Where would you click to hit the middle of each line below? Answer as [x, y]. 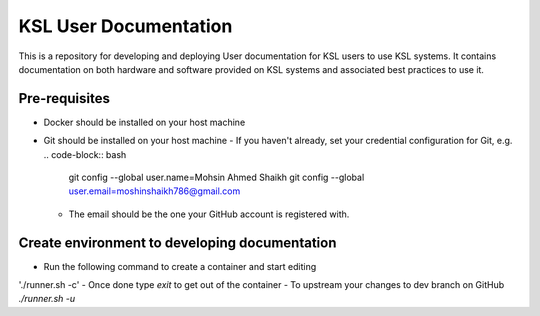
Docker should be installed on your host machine [144, 122]
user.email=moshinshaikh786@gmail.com [154, 191]
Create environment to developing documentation [177, 242]
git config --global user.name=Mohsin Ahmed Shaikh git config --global [216, 177]
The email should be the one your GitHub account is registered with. [209, 214]
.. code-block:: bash [85, 154]
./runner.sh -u [47, 299]
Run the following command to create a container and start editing [180, 266]
